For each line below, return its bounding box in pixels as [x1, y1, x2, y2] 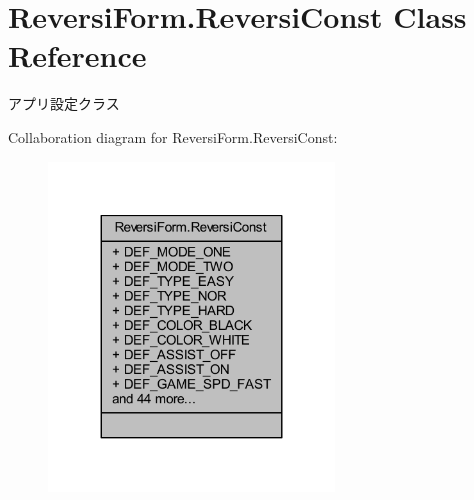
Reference [8, 35, 147, 76]
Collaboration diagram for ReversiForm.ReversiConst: [8, 126, 338, 147]
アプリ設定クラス [8, 93, 120, 114]
